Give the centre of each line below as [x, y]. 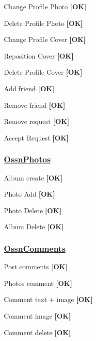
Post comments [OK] [36, 267]
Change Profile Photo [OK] [45, 6]
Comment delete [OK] [38, 332]
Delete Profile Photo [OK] [44, 23]
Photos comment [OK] [38, 283]
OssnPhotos [27, 159]
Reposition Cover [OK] [39, 55]
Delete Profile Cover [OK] [43, 72]
